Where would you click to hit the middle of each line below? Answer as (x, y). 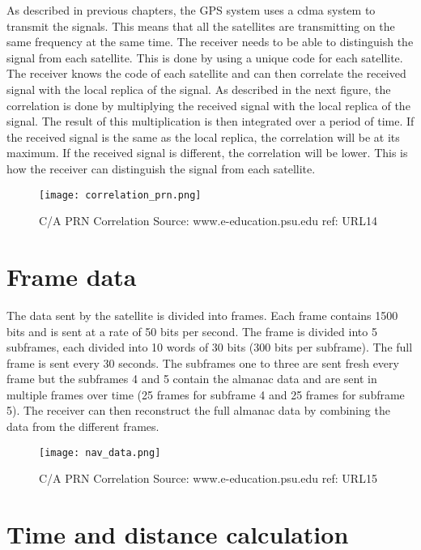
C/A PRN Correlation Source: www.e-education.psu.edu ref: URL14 (208, 221)
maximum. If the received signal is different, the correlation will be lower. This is (207, 153)
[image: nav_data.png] (100, 452)
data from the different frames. (83, 426)
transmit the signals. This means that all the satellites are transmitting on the (201, 26)
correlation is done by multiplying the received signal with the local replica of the (208, 105)
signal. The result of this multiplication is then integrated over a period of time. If (210, 121)
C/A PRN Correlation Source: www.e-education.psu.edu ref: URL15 (208, 478)
